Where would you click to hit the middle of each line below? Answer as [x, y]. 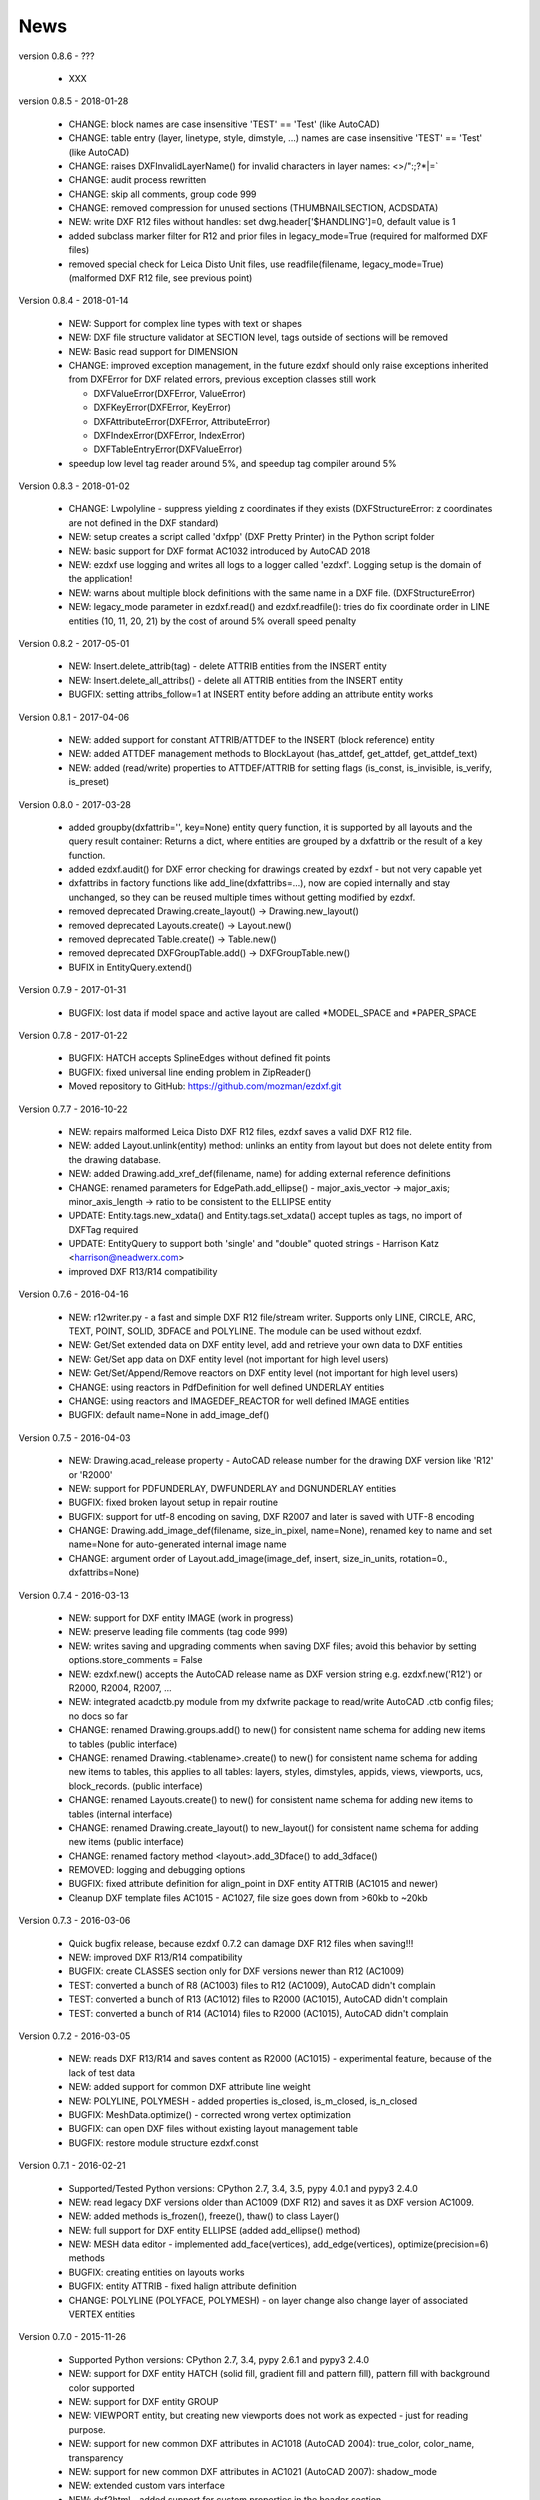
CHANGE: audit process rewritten [137, 180]
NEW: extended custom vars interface [146, 2486]
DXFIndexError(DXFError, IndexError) [169, 435]
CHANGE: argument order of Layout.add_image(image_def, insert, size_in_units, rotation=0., [258, 1558]
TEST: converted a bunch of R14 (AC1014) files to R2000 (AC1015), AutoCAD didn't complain [258, 2013]
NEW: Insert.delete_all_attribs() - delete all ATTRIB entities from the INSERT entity [236, 680]
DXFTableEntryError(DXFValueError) [168, 449]
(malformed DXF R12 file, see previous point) [160, 278]
